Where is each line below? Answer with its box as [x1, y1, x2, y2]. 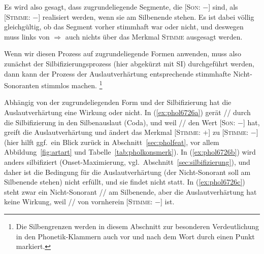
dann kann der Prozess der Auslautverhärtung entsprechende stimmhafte [4, 68, 231, 79]
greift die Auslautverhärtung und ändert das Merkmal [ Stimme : [4, 127, 201, 137]
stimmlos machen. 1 [41, 79, 103, 90]
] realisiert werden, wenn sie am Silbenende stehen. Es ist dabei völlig [38, 11, 254, 22]
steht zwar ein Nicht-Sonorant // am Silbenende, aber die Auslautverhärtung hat [4, 186, 257, 197]
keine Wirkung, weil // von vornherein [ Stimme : [4, 196, 153, 207]
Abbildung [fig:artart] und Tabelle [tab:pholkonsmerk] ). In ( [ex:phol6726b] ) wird [4, 147, 256, 157]
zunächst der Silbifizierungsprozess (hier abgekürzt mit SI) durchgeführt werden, [4, 58, 254, 68]
